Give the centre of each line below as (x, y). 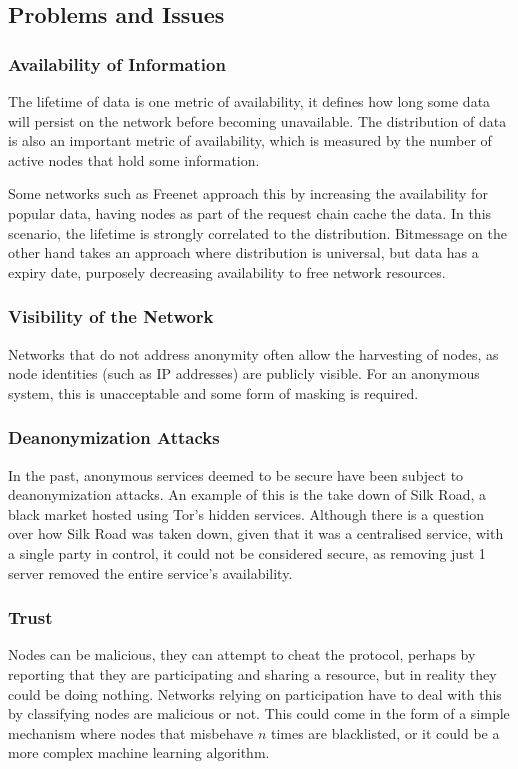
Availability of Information (117, 63)
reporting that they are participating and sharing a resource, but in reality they (252, 673)
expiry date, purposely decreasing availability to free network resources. (227, 271)
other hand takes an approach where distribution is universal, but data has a (243, 252)
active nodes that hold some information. (134, 159)
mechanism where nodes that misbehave (131, 732)
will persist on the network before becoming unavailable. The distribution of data (257, 120)
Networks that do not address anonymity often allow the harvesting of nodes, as (253, 353)
